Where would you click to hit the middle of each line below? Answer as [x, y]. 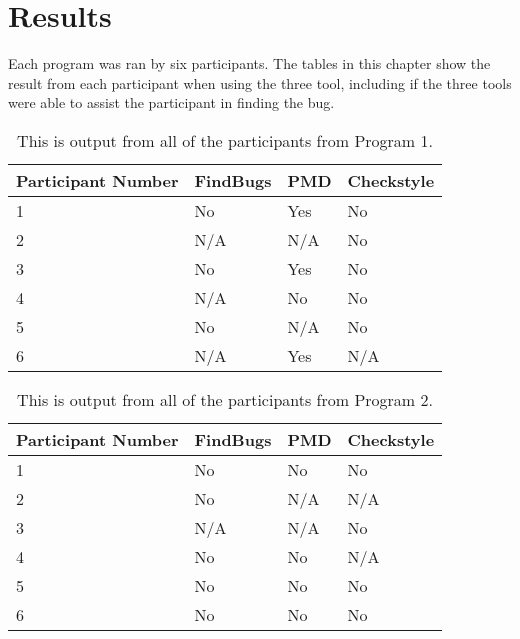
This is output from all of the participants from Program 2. [225, 399]
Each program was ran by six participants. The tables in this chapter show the [249, 63]
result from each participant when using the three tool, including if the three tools [260, 82]
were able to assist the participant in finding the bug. [171, 102]
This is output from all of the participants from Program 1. [225, 140]
